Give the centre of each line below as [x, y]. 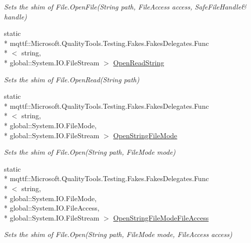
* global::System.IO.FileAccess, [52, 208]
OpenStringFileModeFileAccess [161, 217]
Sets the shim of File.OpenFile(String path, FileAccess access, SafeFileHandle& [125, 6]
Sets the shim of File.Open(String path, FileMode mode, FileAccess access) [118, 234]
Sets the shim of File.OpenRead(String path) [72, 79]
